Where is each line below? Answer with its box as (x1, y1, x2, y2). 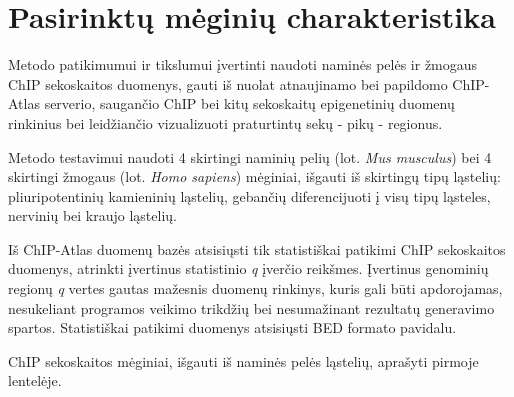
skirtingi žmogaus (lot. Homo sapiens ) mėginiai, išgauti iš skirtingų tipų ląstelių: (8, 166, 501, 187)
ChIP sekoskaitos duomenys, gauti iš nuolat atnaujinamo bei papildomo (8, 73, 448, 94)
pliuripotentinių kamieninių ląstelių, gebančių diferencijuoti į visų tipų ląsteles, (8, 185, 491, 206)
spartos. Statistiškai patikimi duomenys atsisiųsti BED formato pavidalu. (8, 317, 457, 338)
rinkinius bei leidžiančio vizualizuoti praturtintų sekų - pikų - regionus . (8, 112, 443, 133)
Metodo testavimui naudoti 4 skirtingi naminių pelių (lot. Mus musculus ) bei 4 (8, 146, 492, 167)
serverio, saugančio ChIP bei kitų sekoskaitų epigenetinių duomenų (44, 93, 455, 114)
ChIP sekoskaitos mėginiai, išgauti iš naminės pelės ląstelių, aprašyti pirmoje (8, 350, 479, 371)
